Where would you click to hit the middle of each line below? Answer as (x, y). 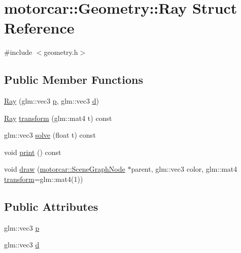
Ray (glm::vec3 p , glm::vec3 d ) (51, 101)
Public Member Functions (74, 80)
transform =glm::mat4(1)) (44, 179)
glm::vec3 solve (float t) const (50, 135)
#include (18, 52)
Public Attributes (51, 207)
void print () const (33, 152)
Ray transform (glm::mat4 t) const (58, 118)
